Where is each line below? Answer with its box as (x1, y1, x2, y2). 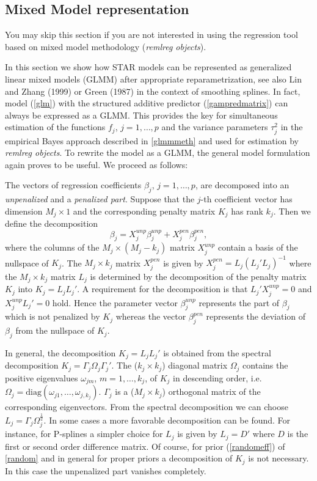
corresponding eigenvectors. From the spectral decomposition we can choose (5, 400, 288, 413)
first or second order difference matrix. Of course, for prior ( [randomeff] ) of (5, 439, 285, 452)
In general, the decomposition (5, 346, 116, 359)
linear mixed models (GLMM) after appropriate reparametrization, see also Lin (5, 72, 302, 85)
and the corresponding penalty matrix (73, 204, 216, 217)
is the (287, 427, 308, 440)
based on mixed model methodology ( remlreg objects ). (5, 40, 206, 53)
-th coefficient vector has (200, 193, 293, 205)
